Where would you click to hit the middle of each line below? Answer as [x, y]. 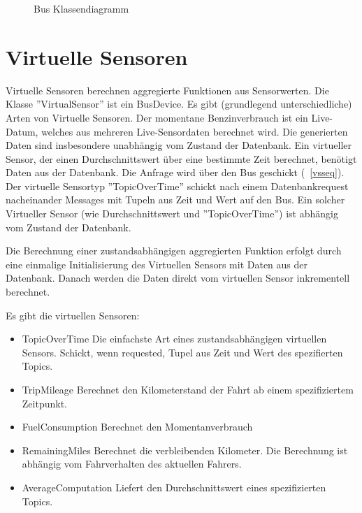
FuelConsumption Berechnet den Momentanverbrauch [137, 427]
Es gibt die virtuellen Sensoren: [73, 315]
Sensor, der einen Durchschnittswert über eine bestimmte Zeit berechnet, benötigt [181, 158]
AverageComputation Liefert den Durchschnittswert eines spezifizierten [174, 487]
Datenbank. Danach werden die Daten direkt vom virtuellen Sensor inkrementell [178, 278]
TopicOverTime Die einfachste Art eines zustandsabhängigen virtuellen [174, 339]
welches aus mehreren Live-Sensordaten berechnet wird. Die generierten [195, 131]
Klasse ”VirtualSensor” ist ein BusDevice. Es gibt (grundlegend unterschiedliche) [179, 104]
